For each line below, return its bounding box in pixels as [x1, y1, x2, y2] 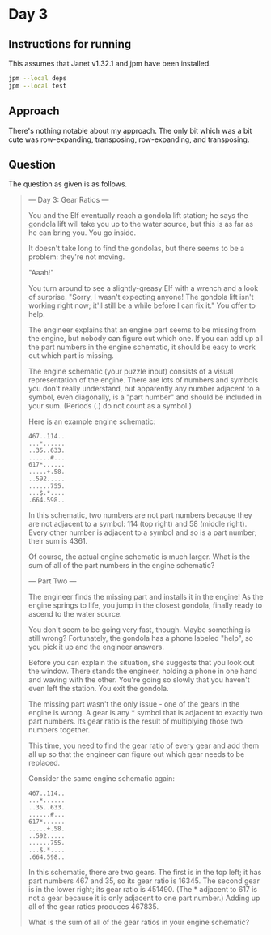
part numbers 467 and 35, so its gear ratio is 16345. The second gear [28, 876, 260, 886]
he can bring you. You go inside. [28, 228, 136, 237]
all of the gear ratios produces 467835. [28, 902, 159, 912]
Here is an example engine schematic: [28, 416, 156, 426]
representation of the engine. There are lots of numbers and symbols [28, 375, 259, 385]
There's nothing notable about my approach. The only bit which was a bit [8, 126, 252, 135]
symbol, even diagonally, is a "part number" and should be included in [28, 392, 263, 402]
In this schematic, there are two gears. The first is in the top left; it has [28, 868, 262, 877]
